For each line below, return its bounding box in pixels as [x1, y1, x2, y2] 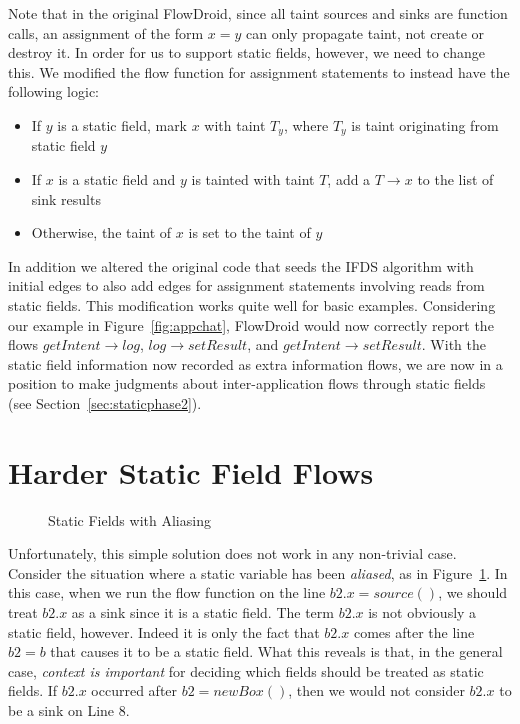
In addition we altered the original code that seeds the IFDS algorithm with [8, 255, 474, 276]
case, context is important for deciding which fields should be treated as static [8, 660, 484, 681]
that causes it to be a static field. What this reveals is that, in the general [50, 641, 503, 662]
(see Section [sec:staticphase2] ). [8, 392, 202, 413]
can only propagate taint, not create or [245, 22, 485, 43]
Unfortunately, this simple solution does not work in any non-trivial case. [8, 543, 457, 564]
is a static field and [58, 169, 176, 190]
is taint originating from [351, 114, 499, 135]
